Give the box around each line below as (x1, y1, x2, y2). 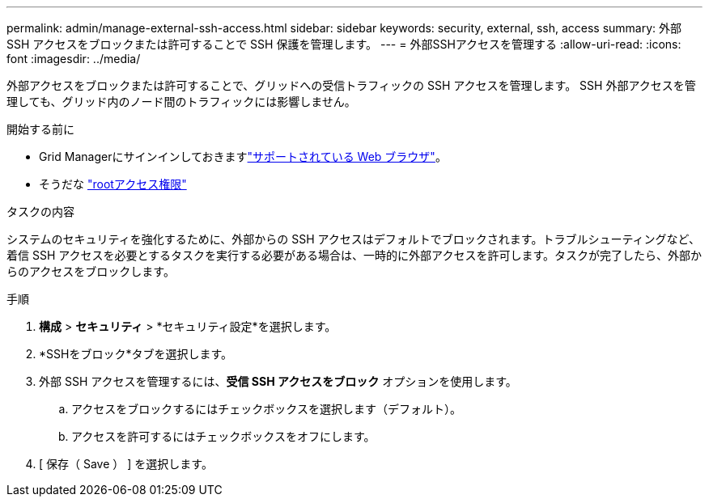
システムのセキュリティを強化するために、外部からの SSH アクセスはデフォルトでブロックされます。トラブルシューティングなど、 (6, 232, 700, 246)
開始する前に (6, 122, 74, 136)
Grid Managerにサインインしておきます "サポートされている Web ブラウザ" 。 (39, 150, 447, 163)
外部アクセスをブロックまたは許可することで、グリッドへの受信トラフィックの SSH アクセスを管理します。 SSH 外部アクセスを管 (6, 78, 696, 92)
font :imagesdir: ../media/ (6, 52, 141, 66)
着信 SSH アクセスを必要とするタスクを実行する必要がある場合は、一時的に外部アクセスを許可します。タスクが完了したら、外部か (6, 248, 703, 262)
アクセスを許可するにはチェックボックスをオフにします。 (71, 429, 376, 443)
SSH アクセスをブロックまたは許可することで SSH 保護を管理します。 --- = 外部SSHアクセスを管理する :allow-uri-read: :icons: (6, 37, 681, 51)
